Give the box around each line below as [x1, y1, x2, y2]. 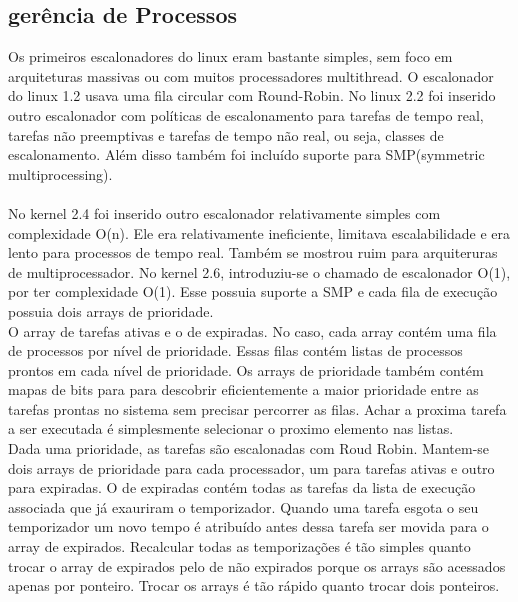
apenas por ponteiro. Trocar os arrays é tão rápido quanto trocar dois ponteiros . [8, 575, 500, 596]
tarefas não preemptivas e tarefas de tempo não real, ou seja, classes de [8, 124, 444, 145]
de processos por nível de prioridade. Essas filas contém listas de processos [8, 340, 463, 361]
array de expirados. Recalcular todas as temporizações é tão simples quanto [8, 536, 471, 557]
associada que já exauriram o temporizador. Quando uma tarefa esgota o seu [8, 496, 479, 517]
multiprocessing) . [8, 163, 113, 184]
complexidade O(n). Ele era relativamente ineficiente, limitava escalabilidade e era [8, 222, 511, 243]
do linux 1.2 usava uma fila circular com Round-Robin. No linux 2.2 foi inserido [8, 85, 496, 106]
